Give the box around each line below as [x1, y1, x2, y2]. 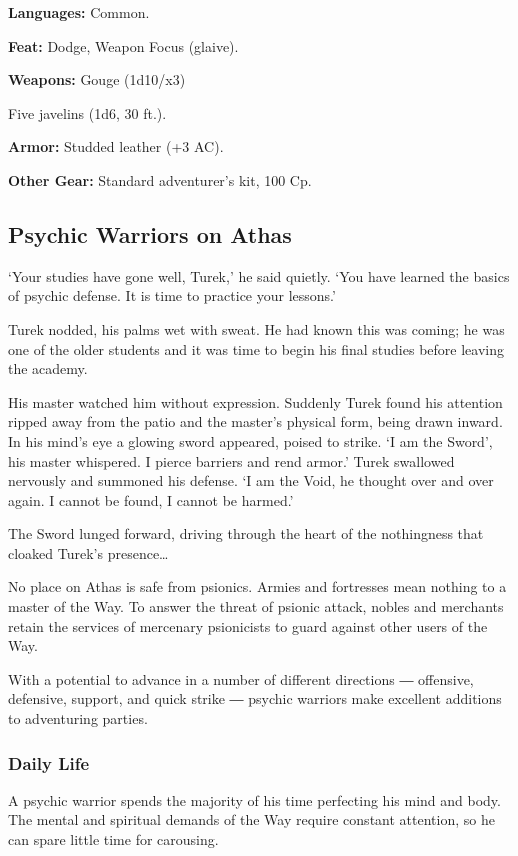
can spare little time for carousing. [8, 829, 219, 850]
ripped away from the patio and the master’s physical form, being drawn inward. [8, 411, 503, 432]
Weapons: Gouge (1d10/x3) [8, 69, 186, 90]
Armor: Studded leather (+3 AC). [8, 136, 224, 157]
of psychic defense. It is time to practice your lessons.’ [8, 285, 336, 306]
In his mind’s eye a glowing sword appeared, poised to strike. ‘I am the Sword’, [8, 430, 493, 451]
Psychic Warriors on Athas [8, 218, 292, 249]
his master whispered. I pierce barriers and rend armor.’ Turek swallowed [8, 450, 455, 471]
